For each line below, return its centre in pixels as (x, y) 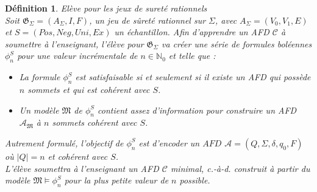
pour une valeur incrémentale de (77, 56)
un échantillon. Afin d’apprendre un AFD (192, 32)
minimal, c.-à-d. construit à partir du (240, 168)
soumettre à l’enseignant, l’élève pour (74, 43)
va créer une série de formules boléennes (237, 43)
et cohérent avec (78, 156)
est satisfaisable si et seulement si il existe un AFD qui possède (193, 77)
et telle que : (192, 56)
